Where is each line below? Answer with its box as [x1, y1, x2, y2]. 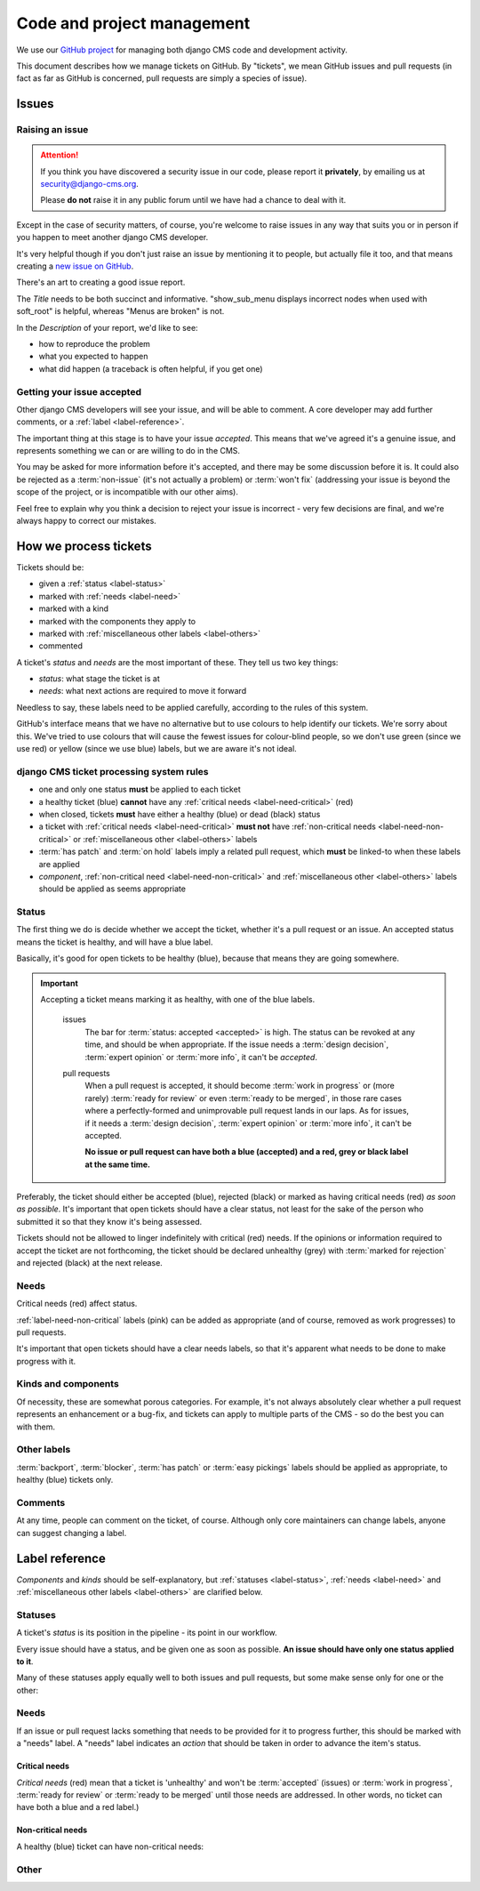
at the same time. [84, 1159, 151, 1170]
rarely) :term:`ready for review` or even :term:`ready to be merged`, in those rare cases [84, 1092, 402, 1103]
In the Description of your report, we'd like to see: [16, 322, 199, 333]
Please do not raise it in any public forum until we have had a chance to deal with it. [40, 195, 347, 205]
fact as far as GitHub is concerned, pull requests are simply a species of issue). [16, 73, 308, 84]
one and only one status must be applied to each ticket [38, 784, 241, 795]
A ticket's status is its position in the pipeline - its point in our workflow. [16, 1628, 277, 1638]
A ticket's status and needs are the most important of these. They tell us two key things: [16, 656, 339, 667]
